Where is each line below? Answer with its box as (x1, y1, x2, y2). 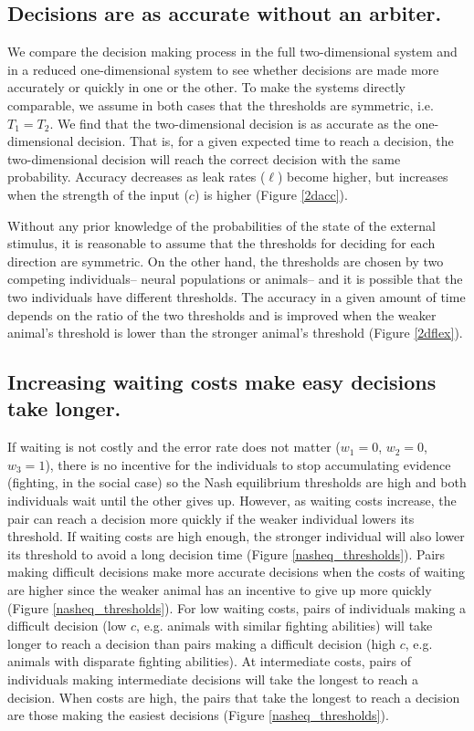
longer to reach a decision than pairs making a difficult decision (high (7, 633, 396, 653)
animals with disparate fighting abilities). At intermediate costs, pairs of (7, 652, 411, 671)
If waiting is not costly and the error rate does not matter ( (7, 437, 341, 456)
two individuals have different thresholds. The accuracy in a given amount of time (7, 287, 466, 306)
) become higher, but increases (277, 167, 448, 186)
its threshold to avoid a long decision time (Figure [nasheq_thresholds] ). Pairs (7, 544, 446, 563)
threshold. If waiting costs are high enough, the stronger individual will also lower (7, 527, 465, 546)
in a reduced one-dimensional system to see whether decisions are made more (7, 59, 439, 78)
